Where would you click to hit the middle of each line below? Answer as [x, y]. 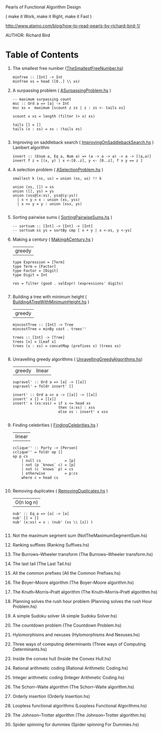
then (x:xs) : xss [77, 407]
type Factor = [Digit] [35, 271]
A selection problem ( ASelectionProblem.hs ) [58, 169]
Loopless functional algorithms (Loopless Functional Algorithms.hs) [80, 705]
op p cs [20, 456]
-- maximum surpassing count [42, 99]
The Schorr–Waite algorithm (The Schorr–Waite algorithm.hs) [73, 687]
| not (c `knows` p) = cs [48, 469]
